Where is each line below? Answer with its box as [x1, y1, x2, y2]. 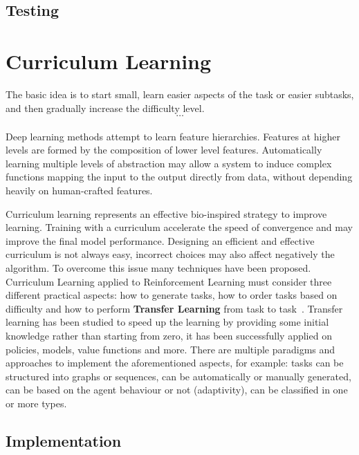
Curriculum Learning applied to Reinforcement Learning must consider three [6, 274, 332, 288]
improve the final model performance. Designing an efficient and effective [6, 233, 315, 248]
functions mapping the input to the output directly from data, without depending [6, 169, 353, 184]
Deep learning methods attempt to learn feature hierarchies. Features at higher [6, 129, 340, 143]
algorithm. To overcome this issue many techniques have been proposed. [6, 261, 311, 275]
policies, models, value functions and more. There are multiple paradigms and [6, 342, 335, 356]
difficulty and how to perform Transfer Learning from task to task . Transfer [6, 301, 343, 315]
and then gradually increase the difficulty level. [6, 100, 205, 115]
